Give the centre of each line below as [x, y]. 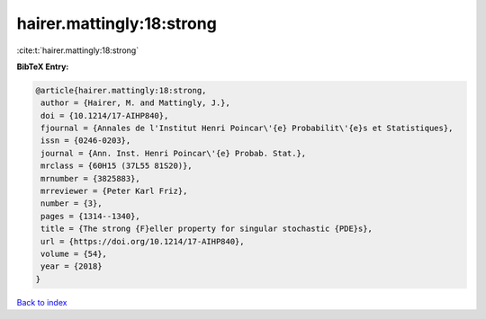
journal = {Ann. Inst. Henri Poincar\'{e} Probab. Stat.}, [174, 153]
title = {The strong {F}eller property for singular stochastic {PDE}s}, [207, 229]
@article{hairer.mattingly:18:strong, [121, 90]
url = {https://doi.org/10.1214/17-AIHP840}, [143, 241]
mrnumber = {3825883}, [91, 178]
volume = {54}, [74, 254]
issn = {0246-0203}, [86, 141]
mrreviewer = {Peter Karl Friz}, [114, 191]
